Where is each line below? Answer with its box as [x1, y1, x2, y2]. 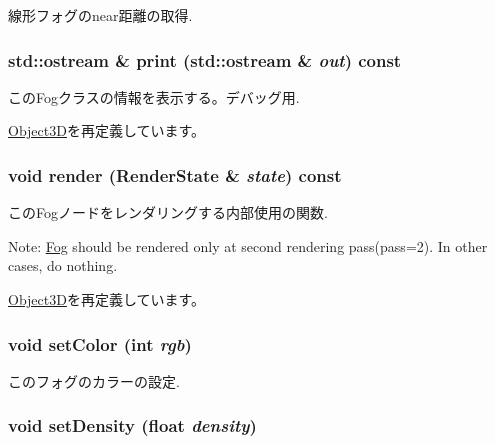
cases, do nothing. [8, 255, 118, 276]
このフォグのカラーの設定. [8, 370, 180, 391]
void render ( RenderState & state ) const [8, 162, 342, 187]
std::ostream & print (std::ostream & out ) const [8, 47, 402, 72]
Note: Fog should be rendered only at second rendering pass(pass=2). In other [8, 235, 488, 256]
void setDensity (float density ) [8, 413, 257, 438]
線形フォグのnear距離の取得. [8, 5, 193, 25]
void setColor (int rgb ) [8, 331, 192, 356]
